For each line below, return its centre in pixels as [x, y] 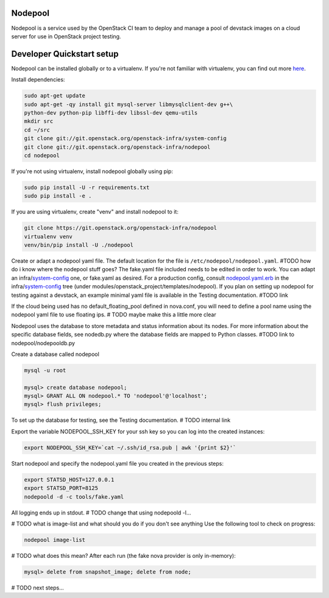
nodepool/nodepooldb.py [43, 343]
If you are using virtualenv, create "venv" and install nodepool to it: [95, 212]
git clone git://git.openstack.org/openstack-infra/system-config [125, 138]
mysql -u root [45, 370]
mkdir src [39, 121]
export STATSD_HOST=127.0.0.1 [69, 479]
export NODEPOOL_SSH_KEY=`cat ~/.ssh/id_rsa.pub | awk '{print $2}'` [130, 447]
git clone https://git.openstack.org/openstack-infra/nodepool [121, 228]
